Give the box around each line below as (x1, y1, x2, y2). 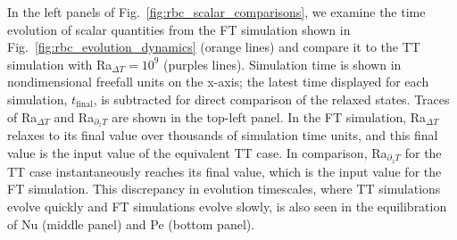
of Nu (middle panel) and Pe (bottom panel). (7, 214, 255, 233)
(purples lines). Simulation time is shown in (163, 54, 402, 73)
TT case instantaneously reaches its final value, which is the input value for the (7, 161, 442, 180)
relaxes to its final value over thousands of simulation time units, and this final (7, 126, 438, 145)
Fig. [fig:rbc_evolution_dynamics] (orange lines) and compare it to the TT (7, 37, 420, 56)
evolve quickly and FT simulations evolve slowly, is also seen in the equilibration (7, 197, 447, 216)
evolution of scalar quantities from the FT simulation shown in (7, 20, 351, 38)
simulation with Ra (7, 54, 112, 73)
